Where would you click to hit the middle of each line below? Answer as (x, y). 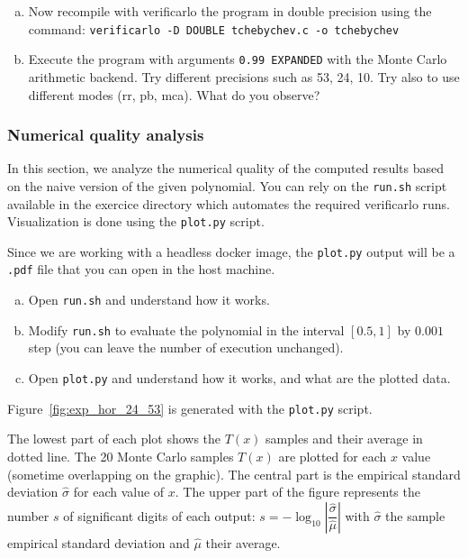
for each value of (119, 492)
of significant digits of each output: (159, 515)
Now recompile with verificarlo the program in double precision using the (230, 11)
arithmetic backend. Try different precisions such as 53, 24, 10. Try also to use (244, 76)
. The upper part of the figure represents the (297, 492)
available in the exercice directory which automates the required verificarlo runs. (229, 203)
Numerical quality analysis (106, 135)
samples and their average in (344, 439)
